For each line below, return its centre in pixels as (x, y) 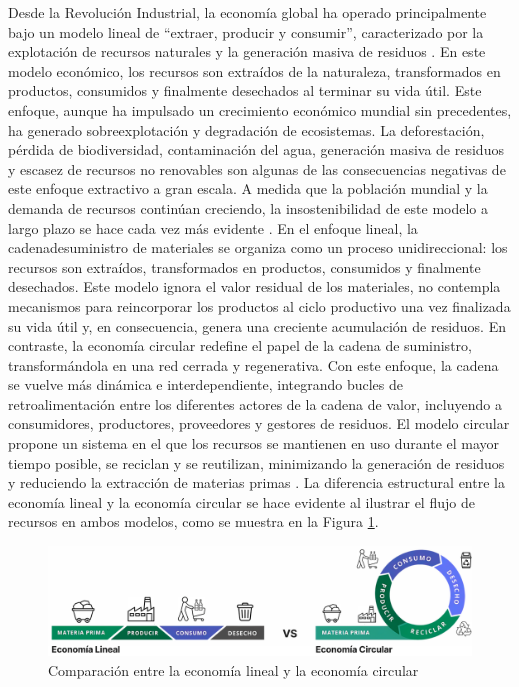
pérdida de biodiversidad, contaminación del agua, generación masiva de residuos (256, 149)
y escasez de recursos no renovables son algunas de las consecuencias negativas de (257, 168)
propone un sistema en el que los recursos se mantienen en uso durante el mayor (254, 443)
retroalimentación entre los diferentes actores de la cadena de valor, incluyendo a (255, 403)
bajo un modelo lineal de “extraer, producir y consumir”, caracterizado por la (246, 31)
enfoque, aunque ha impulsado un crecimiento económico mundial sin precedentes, (260, 109)
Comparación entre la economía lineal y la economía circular (233, 669)
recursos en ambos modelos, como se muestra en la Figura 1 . (193, 521)
